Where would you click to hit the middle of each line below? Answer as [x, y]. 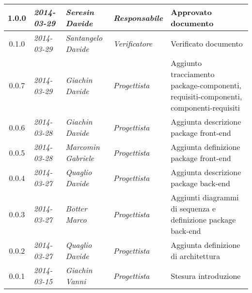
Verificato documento [207, 43]
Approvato [191, 12]
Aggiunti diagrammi [205, 197]
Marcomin [83, 147]
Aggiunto [186, 63]
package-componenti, [206, 85]
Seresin [80, 12]
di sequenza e [193, 208]
